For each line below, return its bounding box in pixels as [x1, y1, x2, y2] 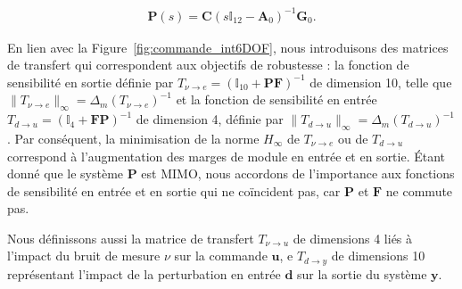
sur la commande [174, 246, 268, 265]
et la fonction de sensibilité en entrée [176, 90, 377, 109]
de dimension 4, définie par [136, 110, 284, 128]
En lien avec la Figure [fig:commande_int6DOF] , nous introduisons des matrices [7, 37, 449, 56]
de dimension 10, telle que [309, 72, 452, 91]
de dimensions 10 [331, 246, 425, 265]
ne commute [385, 181, 453, 200]
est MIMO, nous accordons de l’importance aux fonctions [141, 164, 455, 183]
